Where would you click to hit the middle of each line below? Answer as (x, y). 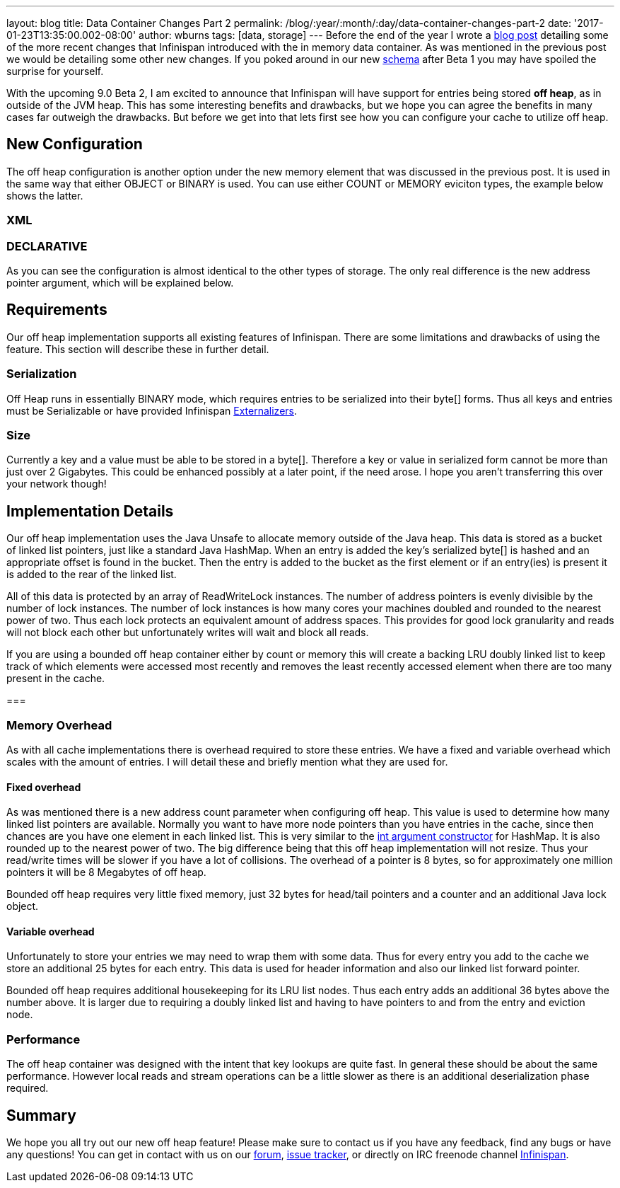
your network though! (57, 484)
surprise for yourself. (55, 71)
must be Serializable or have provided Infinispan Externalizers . (152, 410)
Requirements (57, 310)
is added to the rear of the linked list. (92, 575)
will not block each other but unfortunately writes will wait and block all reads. (188, 633)
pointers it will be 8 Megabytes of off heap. (106, 872)
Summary (41, 1115)
